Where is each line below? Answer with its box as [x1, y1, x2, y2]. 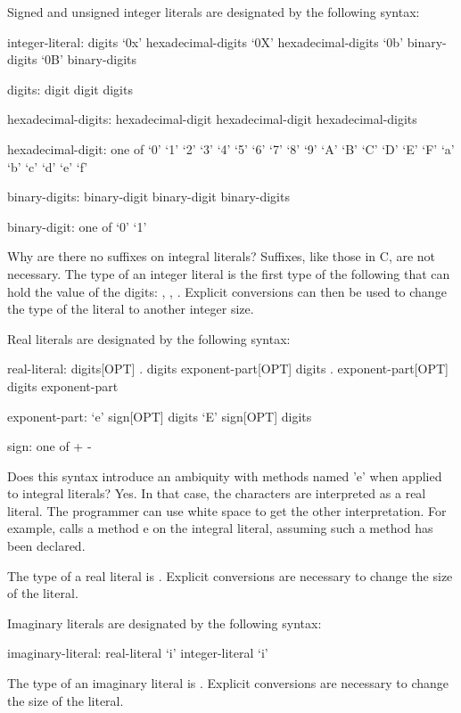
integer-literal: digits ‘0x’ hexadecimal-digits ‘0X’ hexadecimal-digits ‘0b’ [7, 32, 404, 51]
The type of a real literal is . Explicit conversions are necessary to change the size [7, 566, 453, 585]
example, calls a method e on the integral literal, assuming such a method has [7, 519, 433, 537]
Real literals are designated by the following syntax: [7, 329, 291, 348]
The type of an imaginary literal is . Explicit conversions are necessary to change [7, 674, 449, 693]
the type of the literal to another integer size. [7, 299, 254, 318]
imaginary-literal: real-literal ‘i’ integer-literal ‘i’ [7, 643, 268, 662]
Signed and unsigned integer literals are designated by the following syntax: [7, 3, 420, 20]
